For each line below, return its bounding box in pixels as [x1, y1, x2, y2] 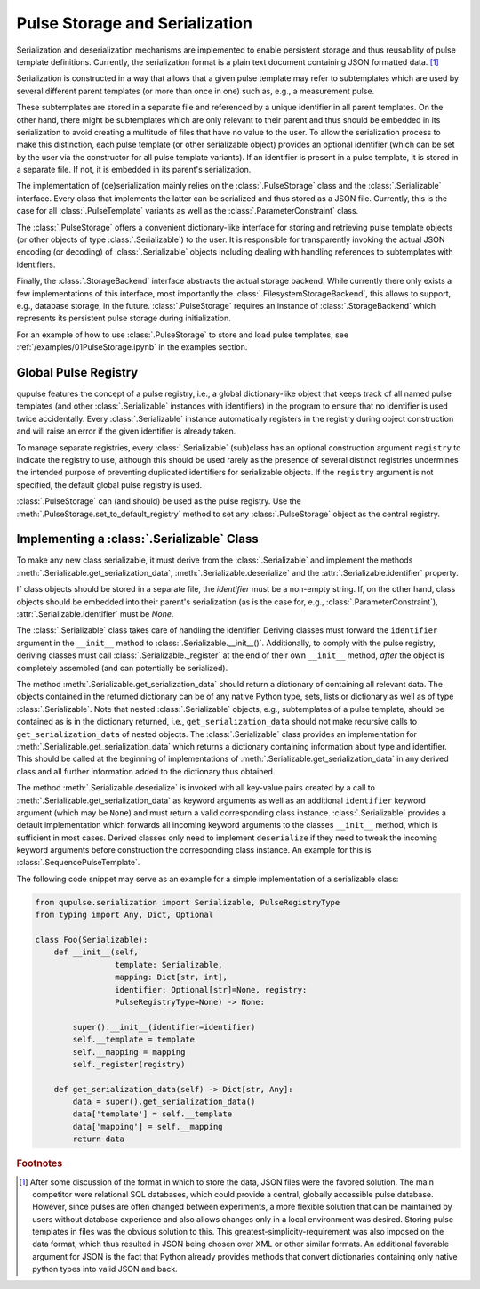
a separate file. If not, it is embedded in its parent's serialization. [16, 165, 252, 175]
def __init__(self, [53, 947, 140, 957]
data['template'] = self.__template [72, 1109, 233, 1119]
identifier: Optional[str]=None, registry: [114, 985, 308, 994]
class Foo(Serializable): [35, 935, 148, 944]
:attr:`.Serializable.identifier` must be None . [16, 609, 174, 620]
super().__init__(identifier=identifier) [72, 1022, 256, 1032]
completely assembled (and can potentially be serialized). [16, 662, 228, 673]
